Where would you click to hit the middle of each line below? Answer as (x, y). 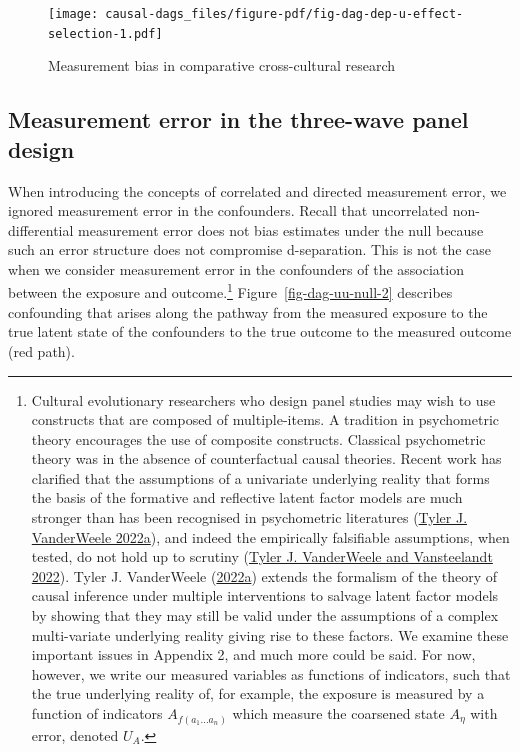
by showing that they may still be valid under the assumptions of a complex (265, 615)
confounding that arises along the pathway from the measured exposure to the (248, 311)
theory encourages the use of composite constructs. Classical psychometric (258, 438)
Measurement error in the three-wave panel (238, 119)
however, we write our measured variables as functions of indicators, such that (271, 673)
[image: (73, 14)
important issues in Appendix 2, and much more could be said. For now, (253, 654)
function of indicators (97, 713)
